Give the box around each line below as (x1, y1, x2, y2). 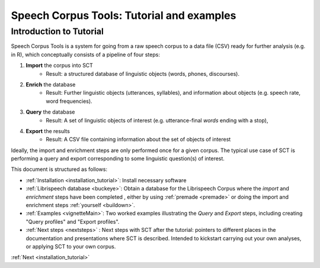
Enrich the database (25, 80, 76, 88)
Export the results (25, 127, 71, 134)
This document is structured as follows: (11, 166, 108, 173)
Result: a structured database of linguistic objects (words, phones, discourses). (46, 70, 240, 77)
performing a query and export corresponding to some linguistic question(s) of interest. (11, 155, 225, 162)
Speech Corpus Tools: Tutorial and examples (11, 9, 236, 22)
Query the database (25, 108, 75, 115)
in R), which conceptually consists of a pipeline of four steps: (11, 51, 160, 58)
